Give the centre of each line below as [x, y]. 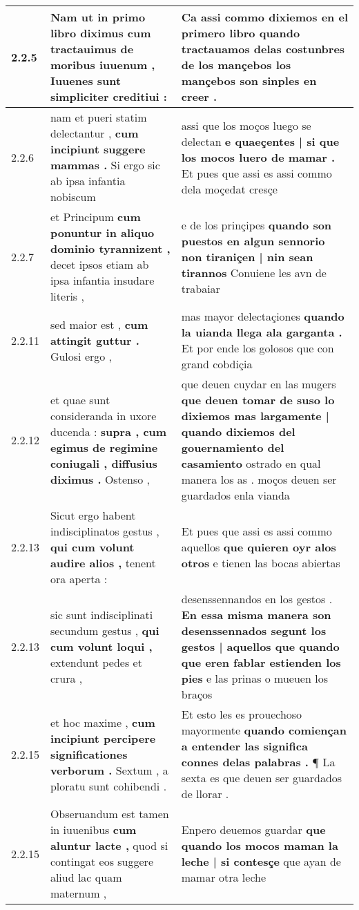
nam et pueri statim [98, 117]
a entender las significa [244, 746]
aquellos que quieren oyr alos [259, 547]
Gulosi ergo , [81, 356]
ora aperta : [79, 579]
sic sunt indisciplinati [101, 615]
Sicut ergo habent [93, 515]
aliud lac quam [86, 877]
